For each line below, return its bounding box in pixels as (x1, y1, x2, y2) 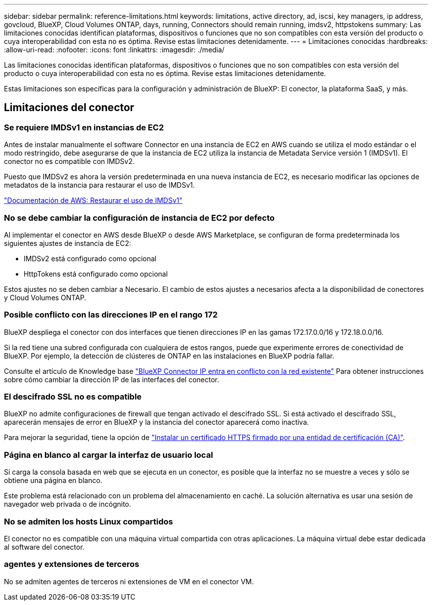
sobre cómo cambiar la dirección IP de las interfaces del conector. (4, 375, 219, 384)
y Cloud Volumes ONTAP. (4, 293, 86, 302)
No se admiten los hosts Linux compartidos (4, 516, 173, 526)
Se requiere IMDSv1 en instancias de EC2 (4, 122, 164, 132)
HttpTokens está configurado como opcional (24, 269, 168, 278)
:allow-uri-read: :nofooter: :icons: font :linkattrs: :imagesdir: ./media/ (4, 45, 225, 54)
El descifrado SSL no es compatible (4, 392, 142, 402)
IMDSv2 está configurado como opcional (24, 254, 157, 263)
